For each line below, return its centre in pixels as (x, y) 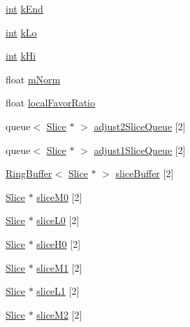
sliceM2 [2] (59, 314)
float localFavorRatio (51, 103)
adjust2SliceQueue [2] (140, 126)
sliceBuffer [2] (145, 173)
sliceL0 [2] (58, 220)
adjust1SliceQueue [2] (140, 149)
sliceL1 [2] (58, 291)
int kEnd (24, 8)
